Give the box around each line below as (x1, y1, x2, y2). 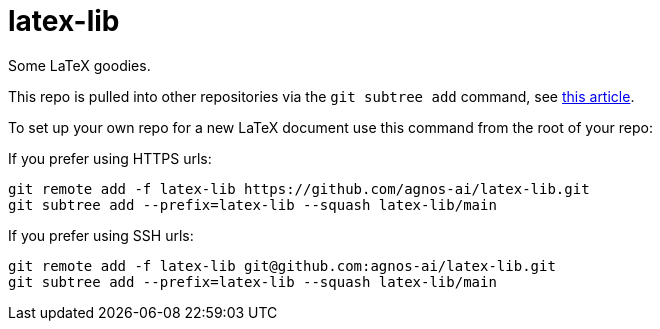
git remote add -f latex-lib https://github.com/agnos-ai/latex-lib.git (8, 180, 590, 197)
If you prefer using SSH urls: (8, 226, 194, 244)
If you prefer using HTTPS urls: (8, 149, 212, 167)
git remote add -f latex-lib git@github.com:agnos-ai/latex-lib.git (8, 257, 556, 274)
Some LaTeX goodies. (8, 56, 151, 74)
